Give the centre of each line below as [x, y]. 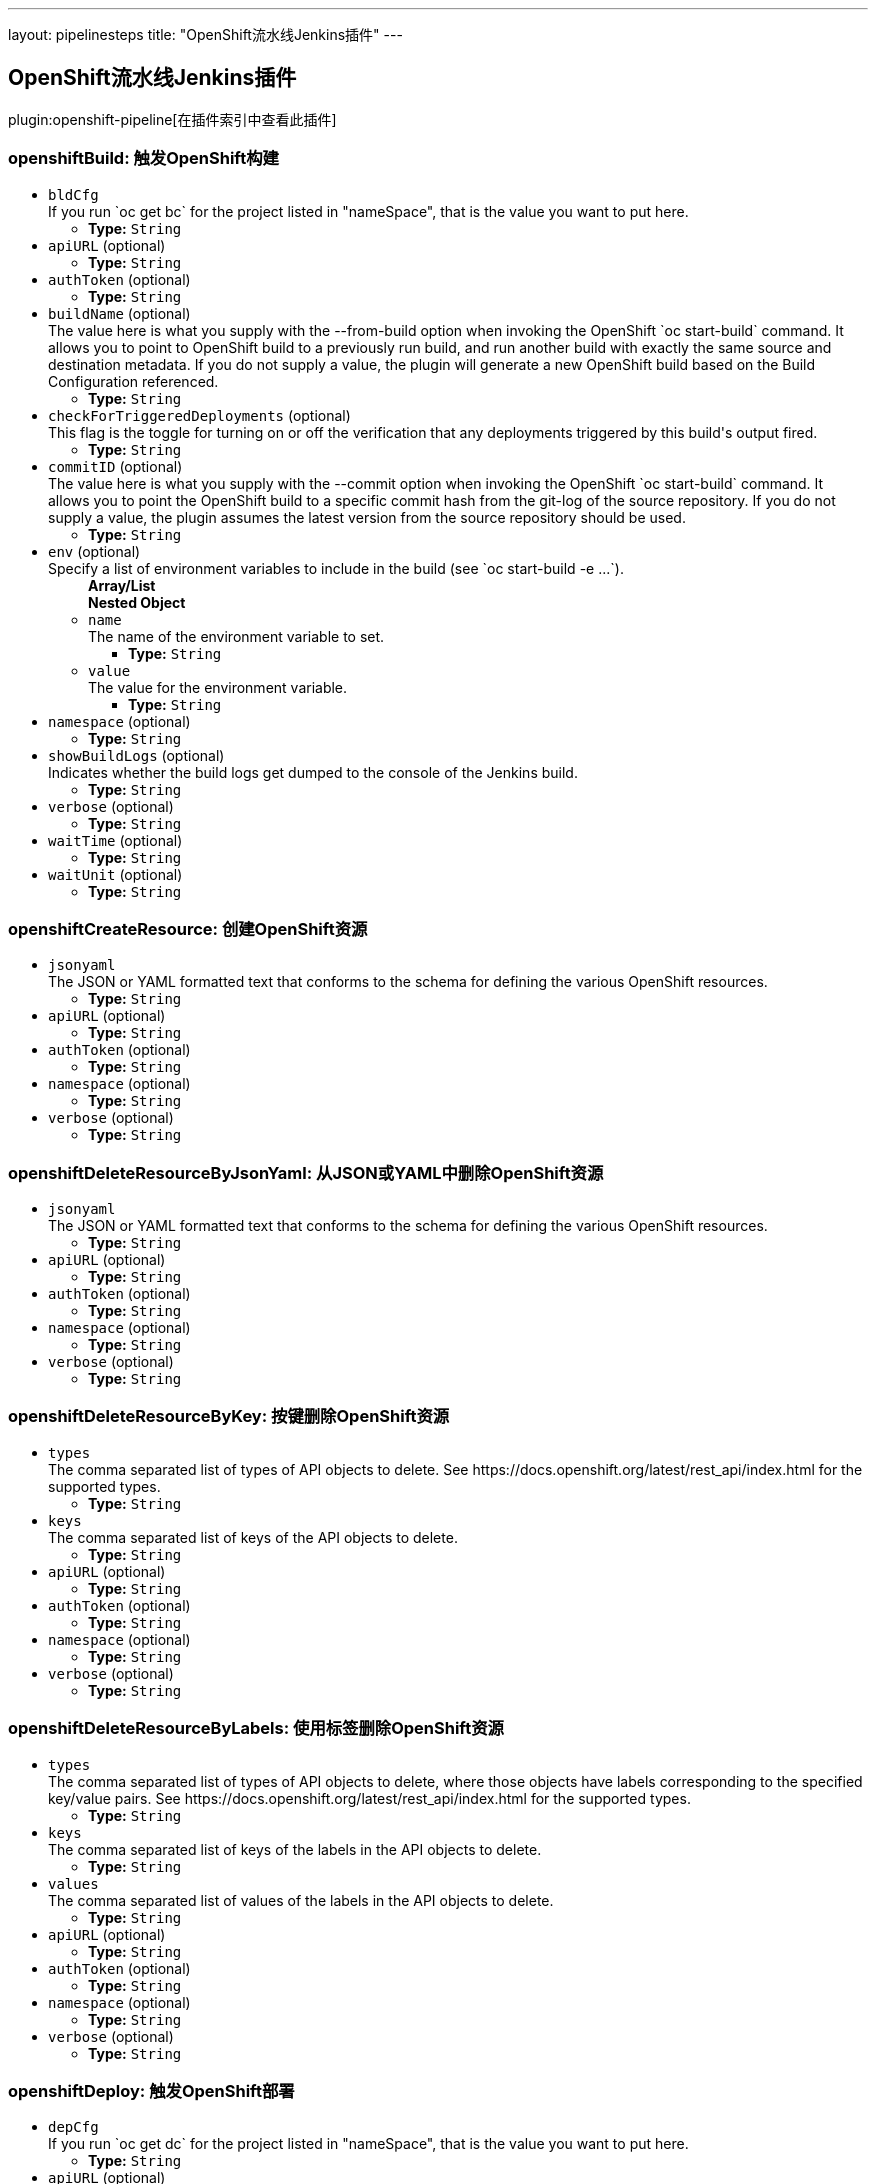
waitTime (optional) [115, 840]
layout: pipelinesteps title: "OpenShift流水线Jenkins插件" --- [205, 34]
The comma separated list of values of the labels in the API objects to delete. [301, 1900]
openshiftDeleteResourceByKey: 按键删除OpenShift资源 [229, 1416]
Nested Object [137, 602]
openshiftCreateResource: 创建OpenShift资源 [188, 928]
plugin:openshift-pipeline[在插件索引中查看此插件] [172, 119]
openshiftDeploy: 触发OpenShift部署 [151, 2090]
